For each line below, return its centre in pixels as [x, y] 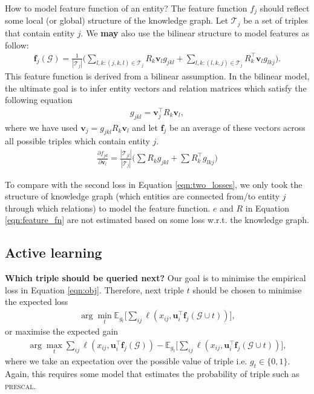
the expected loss [37, 302]
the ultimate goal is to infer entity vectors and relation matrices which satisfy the [156, 88]
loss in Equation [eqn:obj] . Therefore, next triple [95, 289]
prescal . [21, 385]
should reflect [285, 8]
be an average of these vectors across [237, 127]
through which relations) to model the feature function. [108, 208]
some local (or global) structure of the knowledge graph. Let [117, 20]
